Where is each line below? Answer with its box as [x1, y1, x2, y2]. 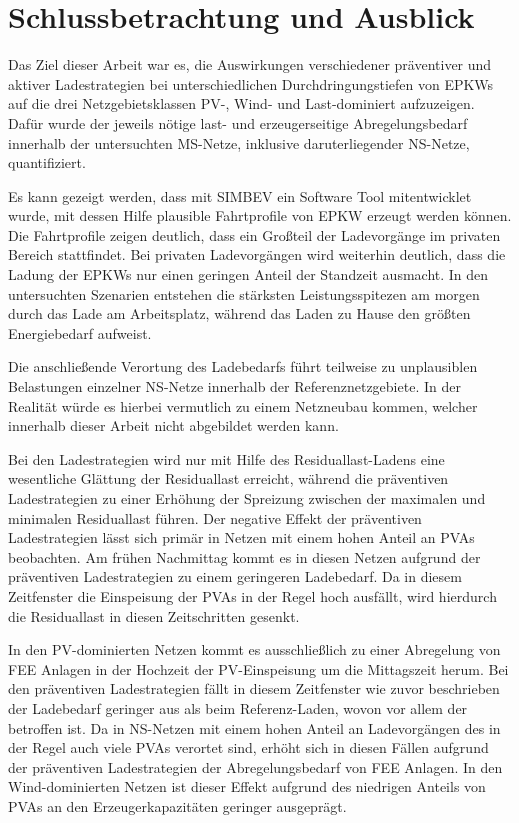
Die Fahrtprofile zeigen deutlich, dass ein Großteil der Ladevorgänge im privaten [8, 224, 501, 245]
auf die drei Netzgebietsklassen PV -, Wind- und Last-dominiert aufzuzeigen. [8, 93, 475, 114]
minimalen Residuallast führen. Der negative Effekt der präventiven [8, 507, 422, 528]
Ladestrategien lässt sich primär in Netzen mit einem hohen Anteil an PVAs [8, 527, 475, 548]
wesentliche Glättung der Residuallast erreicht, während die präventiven [8, 468, 449, 489]
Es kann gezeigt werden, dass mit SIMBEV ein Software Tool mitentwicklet [8, 185, 472, 206]
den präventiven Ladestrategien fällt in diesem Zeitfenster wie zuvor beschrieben [8, 678, 500, 699]
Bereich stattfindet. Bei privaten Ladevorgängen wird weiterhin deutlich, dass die [8, 244, 506, 265]
